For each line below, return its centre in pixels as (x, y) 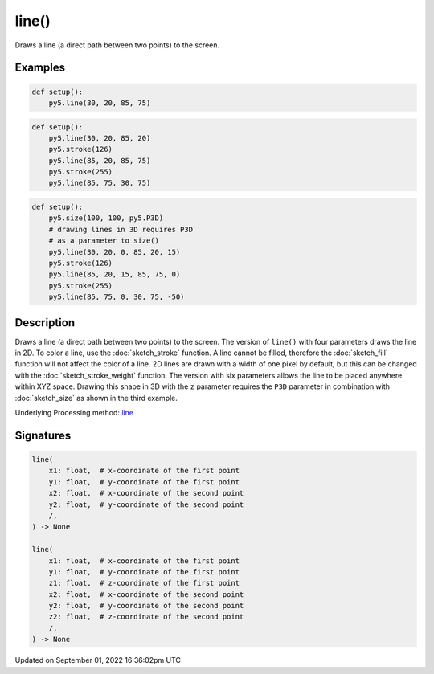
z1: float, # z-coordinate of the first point (144, 583)
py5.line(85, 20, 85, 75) (100, 160)
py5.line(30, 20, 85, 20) (100, 138)
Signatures (43, 435)
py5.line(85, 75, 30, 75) (100, 183)
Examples (40, 68)
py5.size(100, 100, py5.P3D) (106, 218)
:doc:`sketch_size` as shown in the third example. (96, 398)
